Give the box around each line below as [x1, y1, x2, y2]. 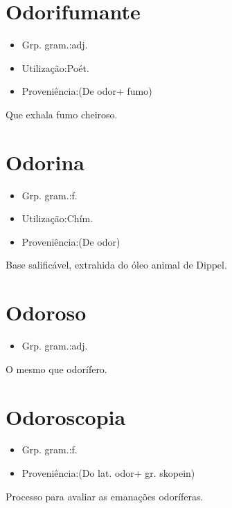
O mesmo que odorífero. [6, 361, 107, 376]
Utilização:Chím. [21, 211, 93, 226]
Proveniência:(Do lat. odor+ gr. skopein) [21, 466, 195, 480]
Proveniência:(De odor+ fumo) [21, 84, 152, 98]
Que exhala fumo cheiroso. [6, 107, 118, 121]
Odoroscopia [6, 402, 126, 430]
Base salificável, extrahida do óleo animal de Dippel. [6, 257, 227, 272]
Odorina [6, 147, 84, 176]
